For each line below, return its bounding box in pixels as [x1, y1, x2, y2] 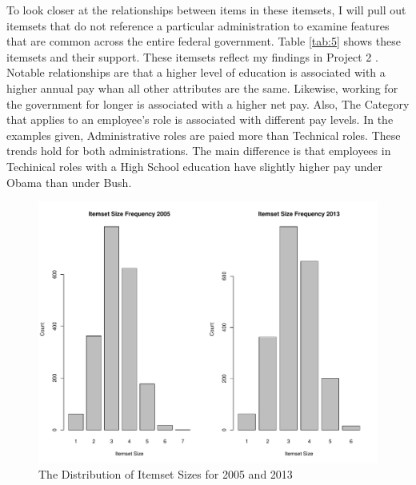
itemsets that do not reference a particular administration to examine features [6, 17, 390, 34]
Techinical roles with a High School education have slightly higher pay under [6, 157, 383, 174]
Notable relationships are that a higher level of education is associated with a [6, 64, 386, 81]
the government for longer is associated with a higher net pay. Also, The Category [6, 95, 410, 112]
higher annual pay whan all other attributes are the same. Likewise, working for [6, 79, 398, 96]
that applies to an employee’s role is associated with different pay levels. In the [6, 111, 394, 128]
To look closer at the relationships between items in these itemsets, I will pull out [6, 2, 406, 18]
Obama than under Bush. [6, 173, 132, 190]
